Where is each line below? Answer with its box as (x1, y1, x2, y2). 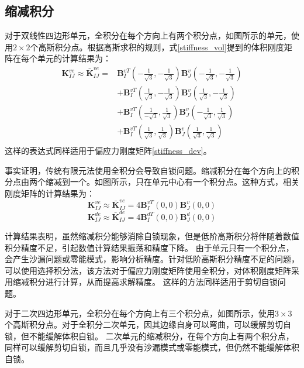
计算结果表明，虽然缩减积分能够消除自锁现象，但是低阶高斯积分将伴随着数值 (5, 229, 299, 242)
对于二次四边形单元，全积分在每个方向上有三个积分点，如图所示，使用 (5, 307, 275, 319)
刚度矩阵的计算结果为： (5, 187, 95, 199)
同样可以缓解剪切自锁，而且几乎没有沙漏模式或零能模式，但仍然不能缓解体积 (5, 341, 299, 353)
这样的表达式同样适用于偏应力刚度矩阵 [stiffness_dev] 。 (5, 145, 212, 157)
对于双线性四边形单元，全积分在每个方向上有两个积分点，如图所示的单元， (5, 29, 291, 42)
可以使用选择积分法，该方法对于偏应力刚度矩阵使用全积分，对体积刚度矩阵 (5, 264, 291, 276)
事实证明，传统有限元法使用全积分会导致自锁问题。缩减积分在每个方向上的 (5, 164, 291, 176)
